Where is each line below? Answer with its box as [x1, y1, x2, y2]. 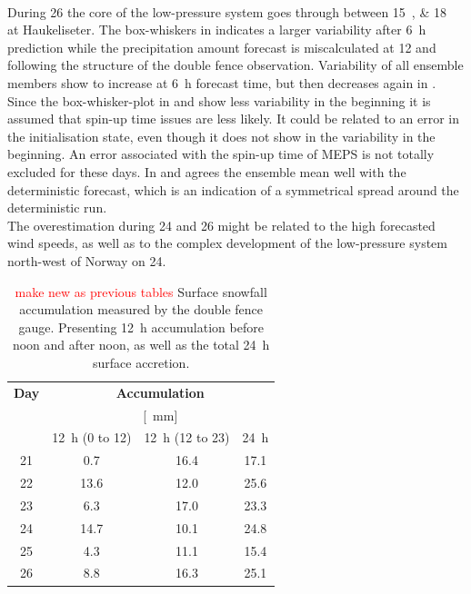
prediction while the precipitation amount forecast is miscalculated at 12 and [7, 37, 436, 56]
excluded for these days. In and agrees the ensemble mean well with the [7, 162, 406, 181]
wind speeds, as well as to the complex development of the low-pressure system [7, 233, 447, 252]
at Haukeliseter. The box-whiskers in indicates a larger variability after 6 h [7, 20, 426, 39]
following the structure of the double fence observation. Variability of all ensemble [7, 55, 464, 74]
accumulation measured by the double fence [19, 300, 263, 319]
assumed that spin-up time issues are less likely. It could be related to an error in [7, 109, 459, 128]
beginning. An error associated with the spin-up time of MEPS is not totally [7, 144, 435, 163]
